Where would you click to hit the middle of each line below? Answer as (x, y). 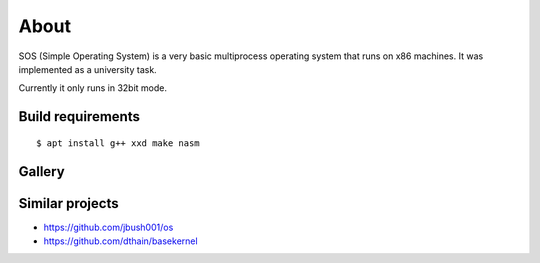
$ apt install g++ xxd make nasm (118, 143)
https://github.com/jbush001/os (108, 227)
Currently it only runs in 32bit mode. (92, 88)
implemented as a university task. (87, 69)
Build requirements (79, 116)
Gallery (41, 171)
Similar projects (68, 203)
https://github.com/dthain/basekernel (121, 241)
